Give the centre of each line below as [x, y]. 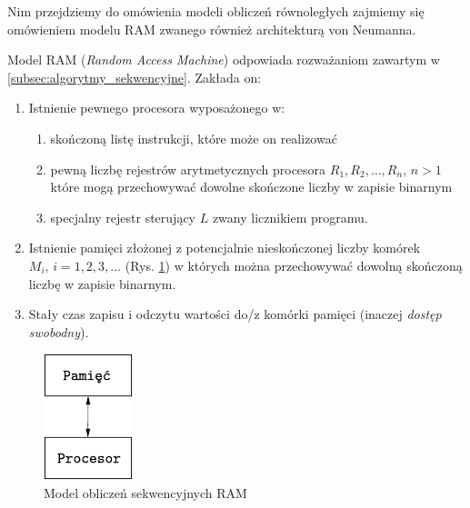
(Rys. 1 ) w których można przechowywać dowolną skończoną [294, 265]
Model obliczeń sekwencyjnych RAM [145, 492]
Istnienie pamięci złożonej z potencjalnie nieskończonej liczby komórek [225, 248]
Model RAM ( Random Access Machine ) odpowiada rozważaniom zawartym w [224, 60]
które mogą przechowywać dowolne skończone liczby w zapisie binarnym [251, 187]
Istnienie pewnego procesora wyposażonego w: [157, 108]
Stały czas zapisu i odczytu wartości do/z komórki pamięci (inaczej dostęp [235, 314]
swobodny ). [59, 331]
